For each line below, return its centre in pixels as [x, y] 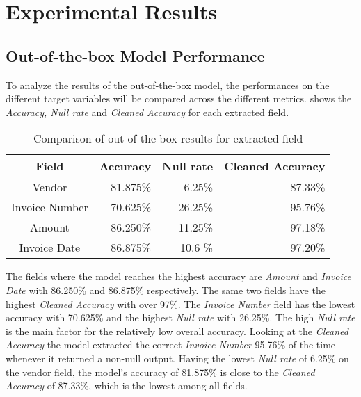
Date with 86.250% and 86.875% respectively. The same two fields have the [166, 290]
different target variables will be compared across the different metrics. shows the [179, 98]
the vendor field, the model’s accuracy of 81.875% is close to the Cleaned [160, 372]
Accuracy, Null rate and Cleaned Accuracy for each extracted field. [147, 112]
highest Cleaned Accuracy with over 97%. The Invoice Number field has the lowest [180, 303]
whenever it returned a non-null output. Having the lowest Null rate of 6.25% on [177, 358]
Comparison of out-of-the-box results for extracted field [168, 138]
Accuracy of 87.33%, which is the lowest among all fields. [127, 386]
